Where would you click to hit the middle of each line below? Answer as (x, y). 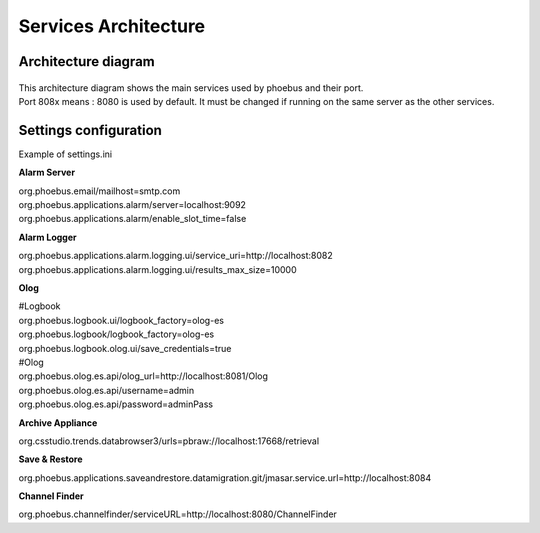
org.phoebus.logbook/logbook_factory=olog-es (116, 334)
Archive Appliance (58, 422)
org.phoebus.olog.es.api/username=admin (106, 390)
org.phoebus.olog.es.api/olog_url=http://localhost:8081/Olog (143, 376)
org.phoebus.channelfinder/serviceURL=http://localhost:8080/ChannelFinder (177, 514)
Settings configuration (90, 130)
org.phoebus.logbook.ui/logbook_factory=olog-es (121, 320)
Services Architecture (112, 26)
